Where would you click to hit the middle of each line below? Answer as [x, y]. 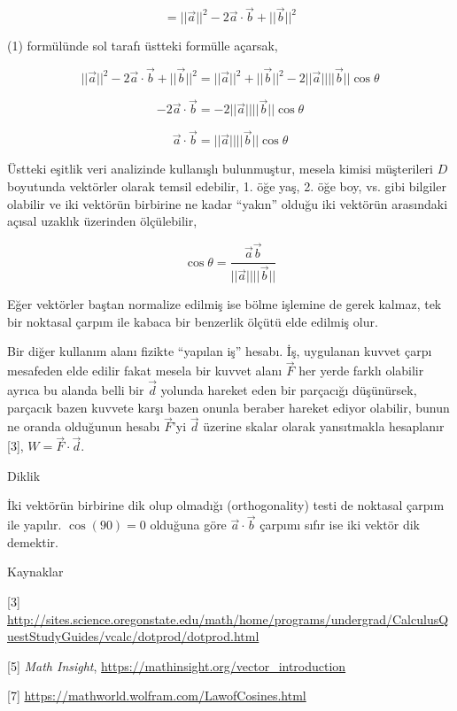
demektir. [33, 541]
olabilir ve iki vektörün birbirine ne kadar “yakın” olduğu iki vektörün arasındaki [228, 203]
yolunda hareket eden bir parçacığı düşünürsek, [289, 390]
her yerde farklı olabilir [361, 371]
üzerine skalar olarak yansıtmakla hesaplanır [324, 426]
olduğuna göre [188, 525]
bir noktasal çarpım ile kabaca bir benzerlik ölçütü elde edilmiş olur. [193, 321]
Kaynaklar [35, 572]
